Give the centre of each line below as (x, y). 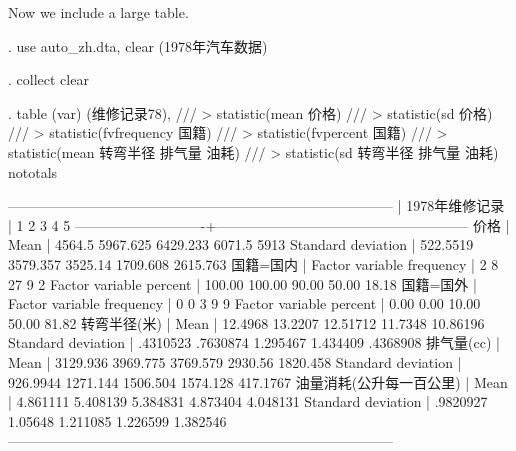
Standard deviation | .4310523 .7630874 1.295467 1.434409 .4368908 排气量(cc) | (254, 342)
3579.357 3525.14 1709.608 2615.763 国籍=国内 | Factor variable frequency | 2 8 (253, 263)
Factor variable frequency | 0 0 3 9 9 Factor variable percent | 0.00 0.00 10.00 (244, 303)
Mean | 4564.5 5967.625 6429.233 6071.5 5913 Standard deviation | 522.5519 (241, 244)
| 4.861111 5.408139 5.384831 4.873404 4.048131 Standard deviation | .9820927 (248, 401)
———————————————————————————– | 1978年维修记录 (256, 205)
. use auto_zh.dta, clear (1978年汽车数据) (138, 45)
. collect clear (48, 79)
